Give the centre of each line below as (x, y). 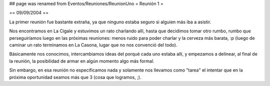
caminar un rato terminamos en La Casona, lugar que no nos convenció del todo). (93, 45)
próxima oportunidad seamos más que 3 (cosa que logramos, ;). (75, 77)
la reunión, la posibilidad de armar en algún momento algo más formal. (82, 61)
